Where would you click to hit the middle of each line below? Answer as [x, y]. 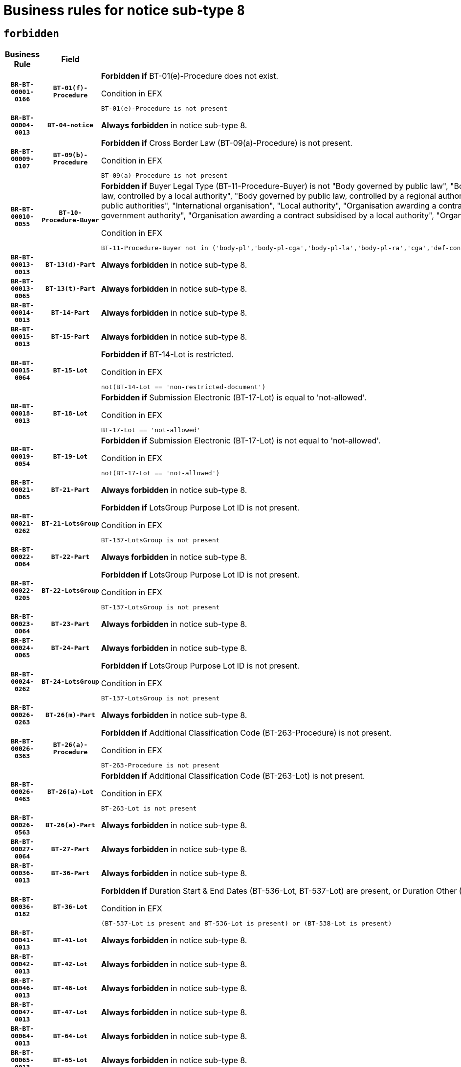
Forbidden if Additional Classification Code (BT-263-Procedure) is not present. [246, 733]
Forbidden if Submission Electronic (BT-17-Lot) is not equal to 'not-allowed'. [241, 441]
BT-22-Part [70, 557]
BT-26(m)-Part [70, 715]
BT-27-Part [70, 849]
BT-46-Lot [70, 988]
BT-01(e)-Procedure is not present [164, 109]
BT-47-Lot [70, 1012]
